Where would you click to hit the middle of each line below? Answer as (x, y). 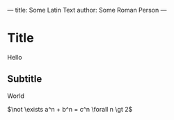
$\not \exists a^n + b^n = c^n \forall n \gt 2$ (70, 109)
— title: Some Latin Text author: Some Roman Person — (87, 10)
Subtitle (25, 79)
